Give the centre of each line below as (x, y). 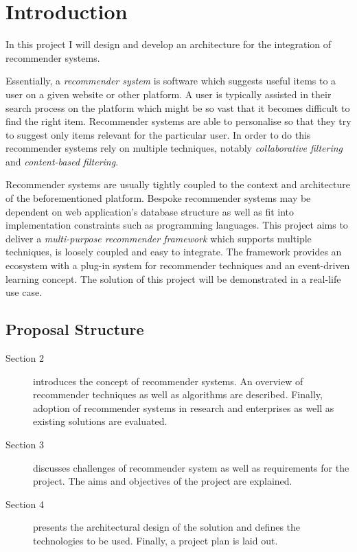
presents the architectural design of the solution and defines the (167, 527)
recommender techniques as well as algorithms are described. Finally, (178, 394)
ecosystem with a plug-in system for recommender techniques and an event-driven (178, 265)
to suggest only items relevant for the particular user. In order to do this (158, 134)
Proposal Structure (75, 329)
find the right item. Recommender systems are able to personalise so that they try (178, 121)
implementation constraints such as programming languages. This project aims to (177, 225)
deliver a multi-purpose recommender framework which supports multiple (159, 238)
